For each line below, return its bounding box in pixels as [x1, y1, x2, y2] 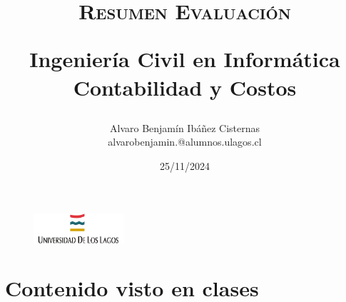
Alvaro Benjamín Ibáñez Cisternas [109, 120, 260, 135]
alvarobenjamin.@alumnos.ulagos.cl [108, 134, 262, 149]
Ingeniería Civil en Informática [29, 44, 340, 74]
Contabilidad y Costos [73, 72, 297, 101]
